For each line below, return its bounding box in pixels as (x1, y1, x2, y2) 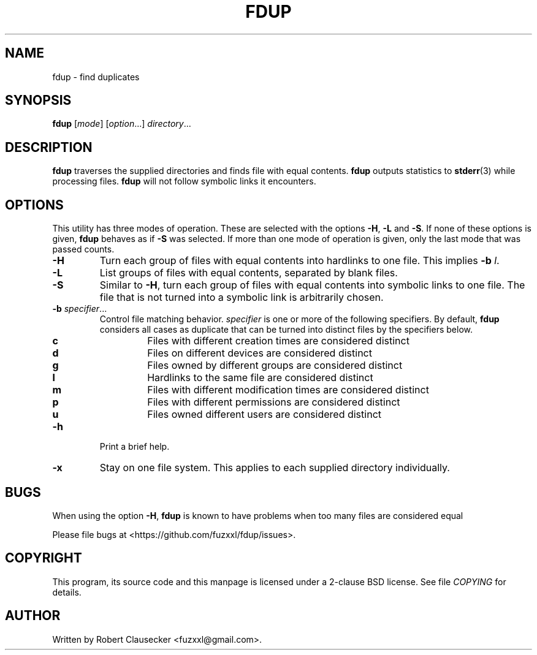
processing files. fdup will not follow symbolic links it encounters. (52, 176, 316, 187)
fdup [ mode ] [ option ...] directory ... (52, 118, 191, 129)
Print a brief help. (99, 441, 170, 452)
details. (52, 586, 82, 597)
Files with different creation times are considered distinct (147, 335, 409, 347)
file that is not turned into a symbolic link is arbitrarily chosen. (99, 291, 384, 304)
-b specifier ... (52, 303, 107, 314)
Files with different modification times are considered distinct (147, 384, 429, 396)
